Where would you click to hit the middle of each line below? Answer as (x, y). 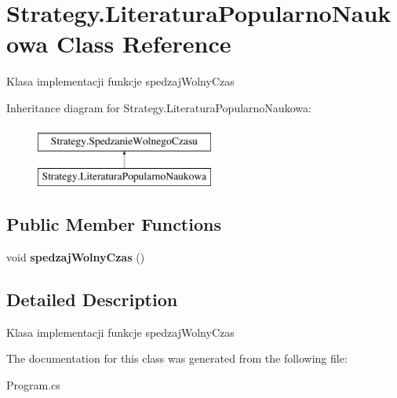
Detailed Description (92, 299)
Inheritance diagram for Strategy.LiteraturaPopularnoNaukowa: (159, 107)
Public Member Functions (114, 224)
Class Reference (144, 44)
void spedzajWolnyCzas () (76, 256)
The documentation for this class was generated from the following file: (177, 358)
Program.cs (33, 384)
